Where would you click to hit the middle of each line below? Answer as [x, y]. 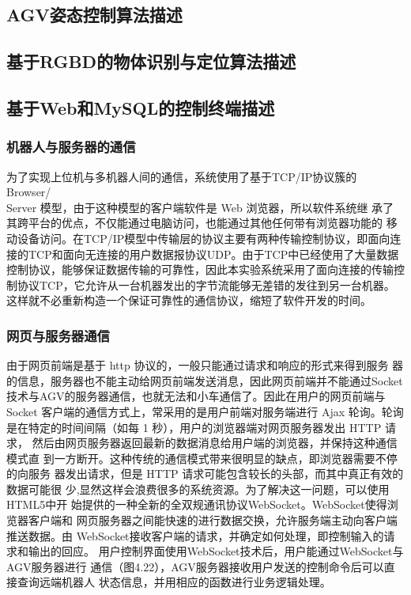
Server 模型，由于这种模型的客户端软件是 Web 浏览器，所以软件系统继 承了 [200, 207]
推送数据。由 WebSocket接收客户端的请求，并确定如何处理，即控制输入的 [195, 535]
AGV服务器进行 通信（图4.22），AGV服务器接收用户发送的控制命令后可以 [195, 566]
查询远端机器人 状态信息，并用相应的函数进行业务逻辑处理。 [174, 582]
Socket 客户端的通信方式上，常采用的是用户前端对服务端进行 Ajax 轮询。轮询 [205, 411]
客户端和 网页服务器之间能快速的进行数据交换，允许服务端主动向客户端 [213, 520]
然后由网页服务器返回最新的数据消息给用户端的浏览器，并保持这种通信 [215, 443]
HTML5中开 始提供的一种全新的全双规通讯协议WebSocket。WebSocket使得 [197, 504]
